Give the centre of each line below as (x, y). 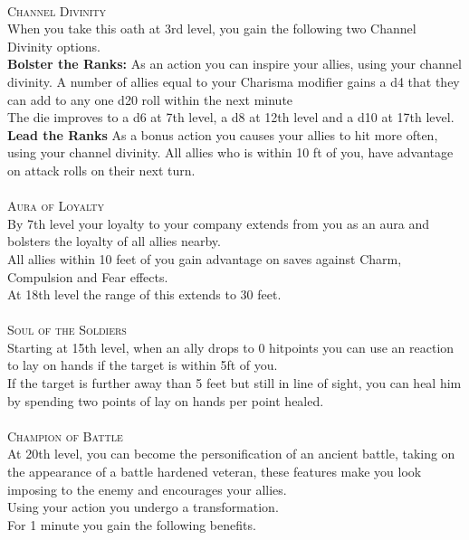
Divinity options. (54, 46)
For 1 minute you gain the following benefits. (132, 524)
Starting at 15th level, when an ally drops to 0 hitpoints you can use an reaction (231, 347)
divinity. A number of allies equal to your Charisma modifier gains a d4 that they (234, 81)
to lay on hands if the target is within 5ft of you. (143, 365)
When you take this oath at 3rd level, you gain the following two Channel (212, 28)
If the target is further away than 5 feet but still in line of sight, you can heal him (234, 383)
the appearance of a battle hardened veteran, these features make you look (215, 472)
